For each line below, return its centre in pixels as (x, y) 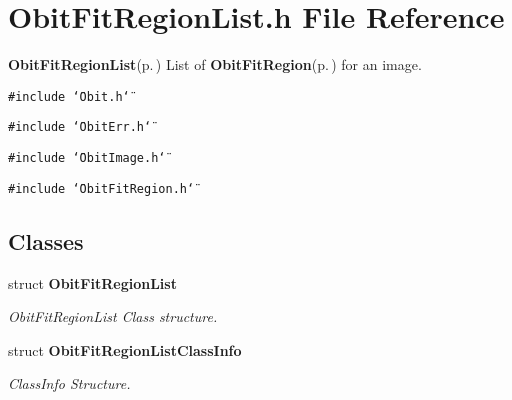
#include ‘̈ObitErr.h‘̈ (80, 127)
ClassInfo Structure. (69, 383)
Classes (46, 240)
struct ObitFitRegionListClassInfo (125, 349)
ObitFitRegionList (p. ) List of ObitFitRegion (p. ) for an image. (215, 64)
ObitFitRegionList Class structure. (113, 316)
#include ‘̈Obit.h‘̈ (69, 96)
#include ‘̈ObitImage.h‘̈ (87, 158)
